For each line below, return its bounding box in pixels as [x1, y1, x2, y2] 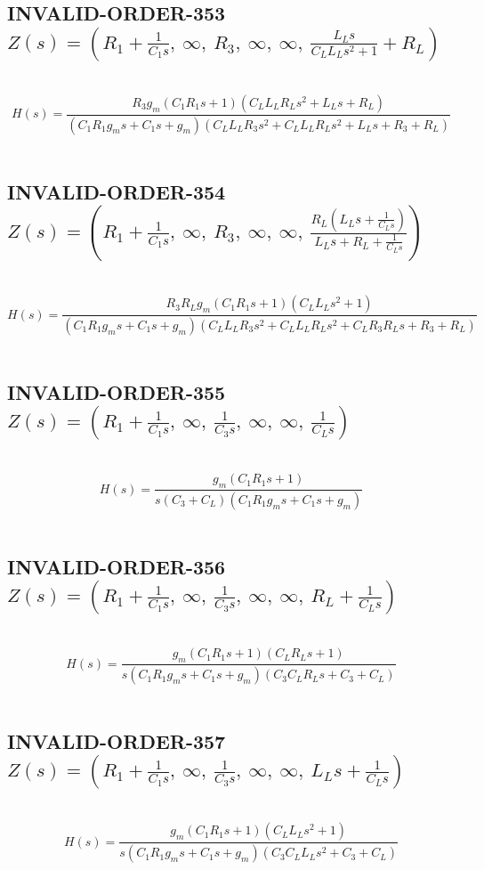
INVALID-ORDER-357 [7, 728, 226, 755]
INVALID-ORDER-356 [7, 552, 226, 580]
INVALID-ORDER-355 [7, 378, 226, 405]
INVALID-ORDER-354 [7, 177, 226, 205]
